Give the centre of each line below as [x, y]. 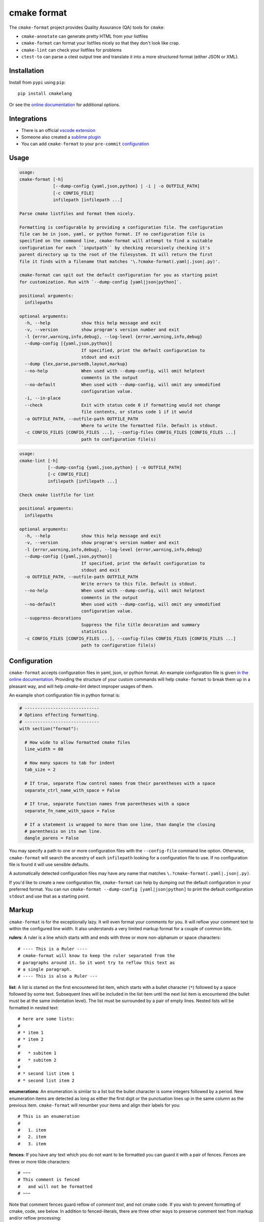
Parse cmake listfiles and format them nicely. [77, 213]
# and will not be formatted [55, 1186]
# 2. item [32, 1137]
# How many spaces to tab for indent [70, 763]
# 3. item [32, 1144]
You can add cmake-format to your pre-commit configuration [85, 144]
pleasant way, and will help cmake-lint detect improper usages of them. [81, 686]
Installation [26, 71]
